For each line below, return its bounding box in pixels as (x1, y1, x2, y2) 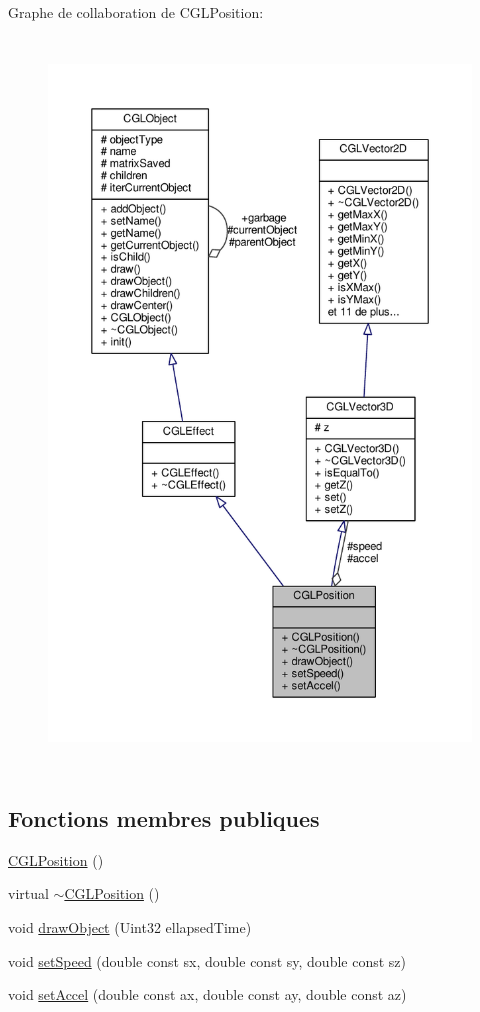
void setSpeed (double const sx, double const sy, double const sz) (8, 950, 406, 971)
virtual (8, 883, 49, 904)
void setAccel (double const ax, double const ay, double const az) (8, 984, 407, 1005)
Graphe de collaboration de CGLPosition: (8, 2, 264, 22)
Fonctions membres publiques (8, 802, 320, 833)
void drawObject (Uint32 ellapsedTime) (8, 916, 252, 937)
